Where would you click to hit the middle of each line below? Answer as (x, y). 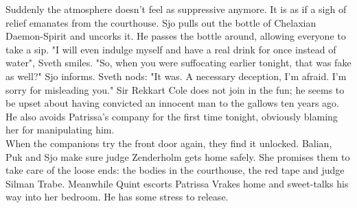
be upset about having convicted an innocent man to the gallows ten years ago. (172, 103)
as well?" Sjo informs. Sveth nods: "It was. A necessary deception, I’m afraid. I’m (176, 76)
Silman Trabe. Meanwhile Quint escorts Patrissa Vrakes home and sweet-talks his (177, 183)
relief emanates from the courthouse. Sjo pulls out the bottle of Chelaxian (161, 22)
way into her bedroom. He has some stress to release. (117, 197)
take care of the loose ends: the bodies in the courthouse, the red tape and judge (175, 170)
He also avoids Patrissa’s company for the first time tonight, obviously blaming (172, 116)
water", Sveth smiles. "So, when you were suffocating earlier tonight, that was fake (178, 63)
